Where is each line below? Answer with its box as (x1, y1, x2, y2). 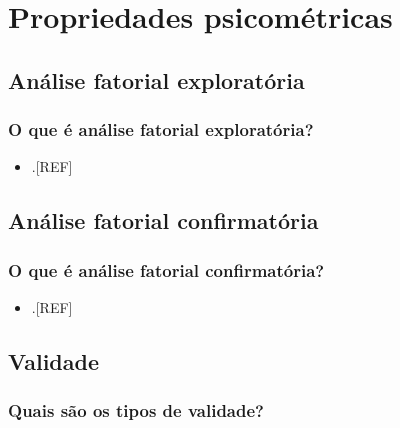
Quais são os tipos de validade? (8, 398, 264, 423)
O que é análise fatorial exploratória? (8, 117, 314, 142)
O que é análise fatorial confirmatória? (8, 257, 325, 282)
